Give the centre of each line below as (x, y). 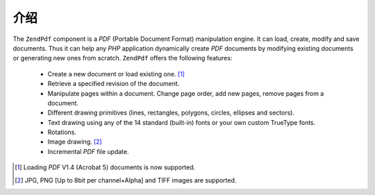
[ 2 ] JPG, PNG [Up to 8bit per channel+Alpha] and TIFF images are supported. (126, 180)
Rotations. (62, 133)
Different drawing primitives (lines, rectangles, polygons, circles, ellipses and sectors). (171, 113)
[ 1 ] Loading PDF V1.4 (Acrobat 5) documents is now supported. (105, 167)
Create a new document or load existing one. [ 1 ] (116, 74)
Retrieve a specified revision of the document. (114, 84)
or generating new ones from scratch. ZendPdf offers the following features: (123, 58)
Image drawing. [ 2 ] (75, 142)
